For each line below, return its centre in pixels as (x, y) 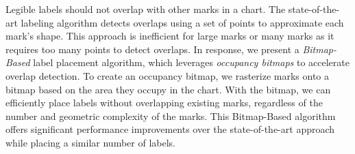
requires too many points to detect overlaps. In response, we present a (152, 49)
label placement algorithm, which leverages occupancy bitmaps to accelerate (191, 62)
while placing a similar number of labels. (90, 142)
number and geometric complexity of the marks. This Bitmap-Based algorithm (171, 115)
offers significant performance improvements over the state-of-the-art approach (170, 129)
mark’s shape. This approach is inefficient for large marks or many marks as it (170, 36)
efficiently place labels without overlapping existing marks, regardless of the (164, 103)
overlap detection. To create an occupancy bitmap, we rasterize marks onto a (168, 75)
